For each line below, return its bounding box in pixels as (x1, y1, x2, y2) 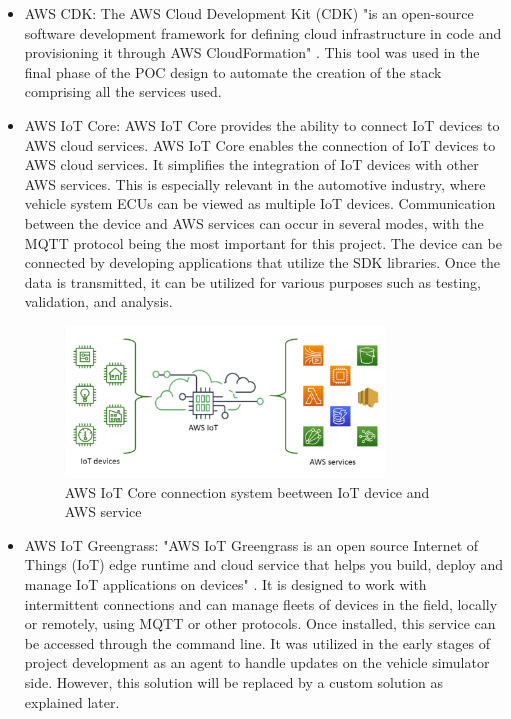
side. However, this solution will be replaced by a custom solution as (24, 671, 443, 692)
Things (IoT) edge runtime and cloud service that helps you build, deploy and (24, 554, 504, 575)
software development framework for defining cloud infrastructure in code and (24, 22, 502, 43)
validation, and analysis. (24, 291, 173, 312)
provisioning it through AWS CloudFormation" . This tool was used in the (24, 42, 480, 63)
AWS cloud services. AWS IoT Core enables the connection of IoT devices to (24, 134, 496, 155)
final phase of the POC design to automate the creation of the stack (24, 61, 442, 82)
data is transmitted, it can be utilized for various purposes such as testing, (24, 271, 481, 292)
